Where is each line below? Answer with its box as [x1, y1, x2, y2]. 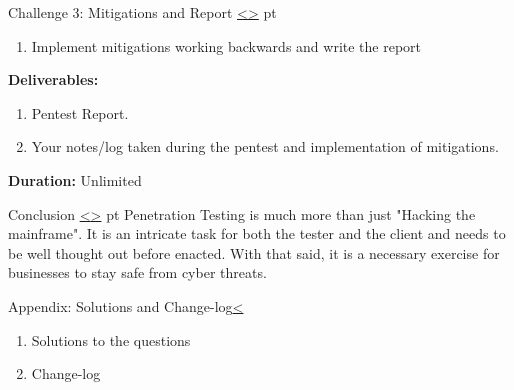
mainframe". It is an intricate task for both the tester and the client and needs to [8, 223, 506, 244]
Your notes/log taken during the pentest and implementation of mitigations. [31, 136, 499, 157]
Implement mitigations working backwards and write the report [31, 35, 422, 56]
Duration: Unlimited [8, 169, 142, 190]
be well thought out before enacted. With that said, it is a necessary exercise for [8, 242, 500, 263]
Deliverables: [8, 69, 99, 90]
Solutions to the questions [31, 329, 191, 350]
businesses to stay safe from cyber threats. [8, 262, 267, 283]
